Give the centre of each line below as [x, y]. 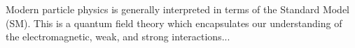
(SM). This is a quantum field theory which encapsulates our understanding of [174, 23]
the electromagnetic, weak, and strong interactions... [118, 37]
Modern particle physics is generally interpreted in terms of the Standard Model [178, 9]
